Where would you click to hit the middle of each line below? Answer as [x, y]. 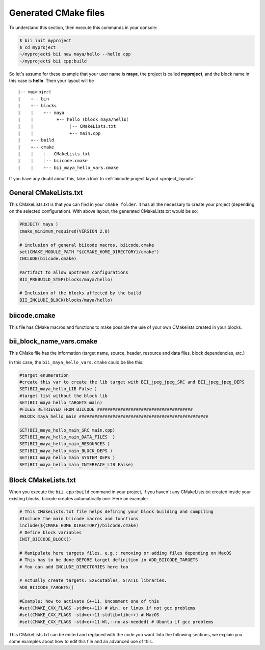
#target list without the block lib [64, 396]
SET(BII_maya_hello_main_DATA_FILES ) [67, 437]
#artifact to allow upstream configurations [74, 272]
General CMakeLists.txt [46, 192]
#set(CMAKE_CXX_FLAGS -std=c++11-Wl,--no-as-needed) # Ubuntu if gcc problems [116, 622]
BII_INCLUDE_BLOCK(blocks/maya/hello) [66, 300]
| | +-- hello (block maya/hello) [74, 120]
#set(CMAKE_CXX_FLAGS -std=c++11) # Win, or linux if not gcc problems [107, 608]
